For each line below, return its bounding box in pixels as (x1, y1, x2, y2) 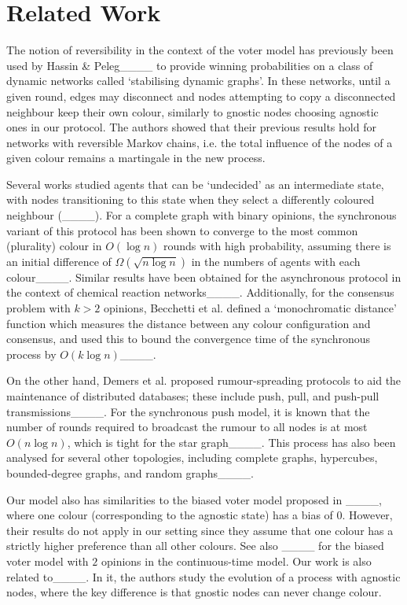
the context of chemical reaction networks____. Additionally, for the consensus (6, 284, 394, 301)
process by (6, 345, 57, 362)
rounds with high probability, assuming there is (163, 238, 391, 254)
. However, (342, 507, 393, 523)
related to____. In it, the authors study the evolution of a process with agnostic (6, 568, 401, 585)
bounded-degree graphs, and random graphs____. (6, 464, 254, 481)
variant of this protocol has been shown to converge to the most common (6, 222, 358, 238)
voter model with (6, 552, 89, 569)
